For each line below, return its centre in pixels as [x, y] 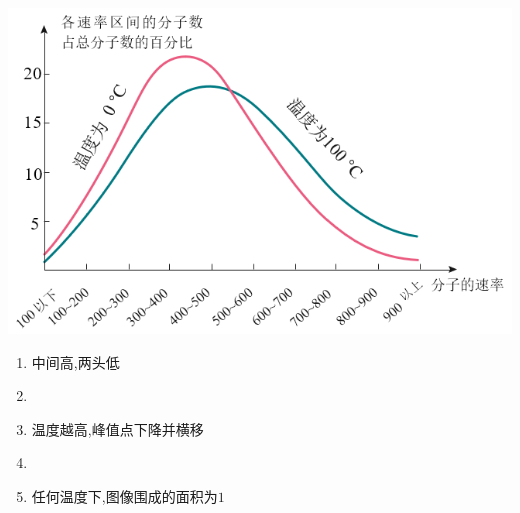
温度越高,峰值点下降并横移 [117, 428]
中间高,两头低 [75, 361]
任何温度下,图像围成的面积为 [124, 495]
